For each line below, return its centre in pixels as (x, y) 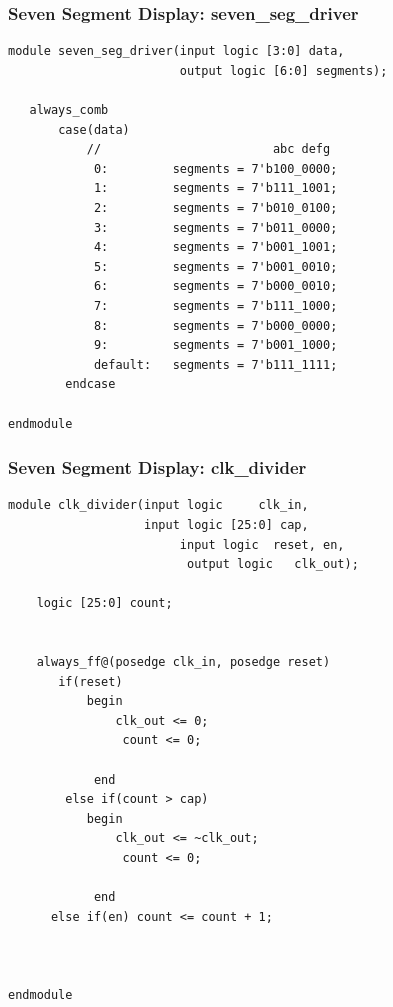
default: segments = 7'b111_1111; (215, 364)
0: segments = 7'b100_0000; (215, 168)
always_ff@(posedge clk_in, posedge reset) (183, 662)
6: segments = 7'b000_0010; (215, 286)
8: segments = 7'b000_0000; (215, 325)
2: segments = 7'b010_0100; (215, 207)
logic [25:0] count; (104, 603)
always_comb (69, 110)
